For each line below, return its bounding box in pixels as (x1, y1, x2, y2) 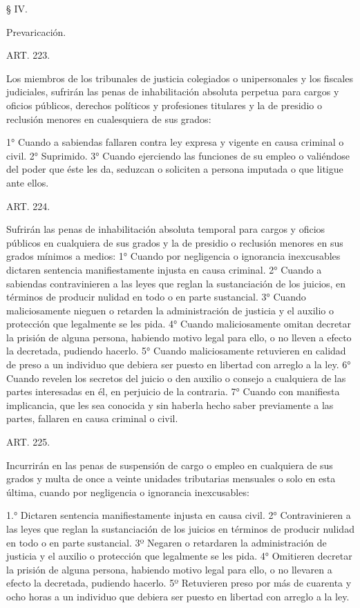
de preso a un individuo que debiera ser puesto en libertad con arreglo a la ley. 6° (6, 357, 351, 372)
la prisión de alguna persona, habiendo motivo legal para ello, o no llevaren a (6, 562, 332, 576)
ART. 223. (6, 48, 50, 62)
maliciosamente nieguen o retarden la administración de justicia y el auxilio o (6, 303, 334, 317)
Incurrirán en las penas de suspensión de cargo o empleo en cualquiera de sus (6, 457, 333, 472)
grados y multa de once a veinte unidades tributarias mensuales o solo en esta (6, 471, 336, 486)
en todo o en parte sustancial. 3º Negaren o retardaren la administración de (6, 535, 327, 549)
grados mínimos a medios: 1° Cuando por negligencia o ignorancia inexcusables (6, 249, 341, 263)
